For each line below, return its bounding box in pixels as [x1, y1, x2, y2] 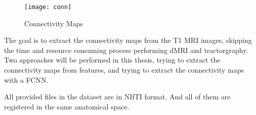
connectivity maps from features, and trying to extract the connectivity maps [4, 65, 244, 75]
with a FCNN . [4, 74, 49, 85]
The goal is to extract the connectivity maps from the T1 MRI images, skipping [4, 35, 252, 45]
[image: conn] [24, 4, 72, 11]
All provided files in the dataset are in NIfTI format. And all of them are [4, 91, 231, 102]
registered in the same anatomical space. [4, 101, 130, 111]
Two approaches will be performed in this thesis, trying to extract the [4, 54, 221, 65]
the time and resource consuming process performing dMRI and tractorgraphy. [4, 44, 248, 55]
